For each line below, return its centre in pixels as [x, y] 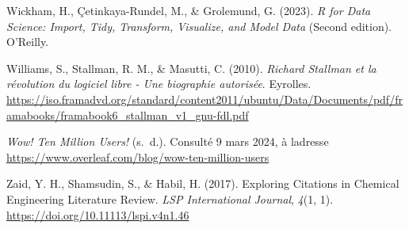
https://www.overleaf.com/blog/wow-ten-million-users [138, 156]
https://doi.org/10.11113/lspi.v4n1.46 [98, 214]
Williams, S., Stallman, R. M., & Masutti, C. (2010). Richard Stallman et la [191, 68]
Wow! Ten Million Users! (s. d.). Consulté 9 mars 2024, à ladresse [168, 141]
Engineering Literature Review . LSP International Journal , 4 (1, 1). [170, 198]
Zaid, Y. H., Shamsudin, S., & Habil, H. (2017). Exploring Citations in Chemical [203, 183]
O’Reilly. [28, 42]
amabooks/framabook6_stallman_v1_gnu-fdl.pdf [128, 114]
